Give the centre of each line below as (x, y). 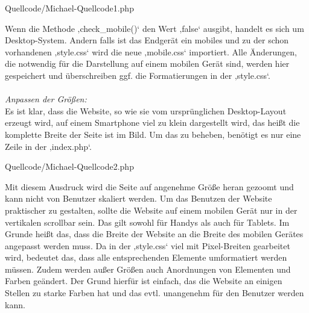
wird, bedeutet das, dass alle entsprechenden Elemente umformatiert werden (146, 257)
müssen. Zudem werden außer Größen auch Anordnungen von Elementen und (148, 269)
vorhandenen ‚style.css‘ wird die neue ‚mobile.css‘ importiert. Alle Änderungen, (151, 51)
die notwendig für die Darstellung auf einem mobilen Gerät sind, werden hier (147, 64)
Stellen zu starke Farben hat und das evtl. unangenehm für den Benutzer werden (154, 293)
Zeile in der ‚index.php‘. (48, 146)
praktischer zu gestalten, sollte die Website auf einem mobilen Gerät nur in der (151, 210)
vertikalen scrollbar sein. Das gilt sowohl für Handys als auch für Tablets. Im (147, 222)
